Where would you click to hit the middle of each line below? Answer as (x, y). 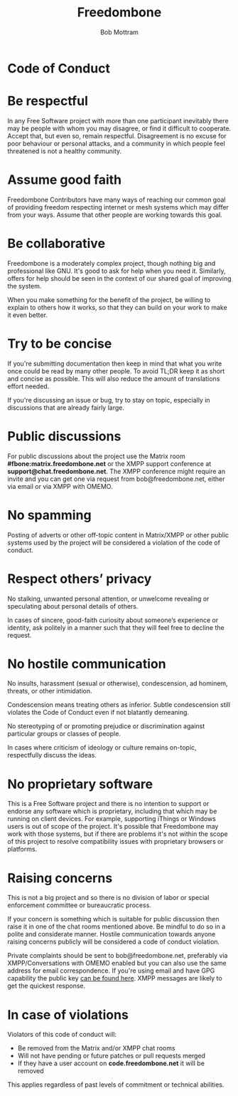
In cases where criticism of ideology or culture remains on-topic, (102, 748)
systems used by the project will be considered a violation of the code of (114, 542)
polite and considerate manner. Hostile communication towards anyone (112, 934)
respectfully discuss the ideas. (52, 755)
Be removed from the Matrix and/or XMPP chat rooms (96, 1048)
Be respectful (48, 101)
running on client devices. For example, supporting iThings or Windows (112, 819)
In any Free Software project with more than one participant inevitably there (118, 120)
